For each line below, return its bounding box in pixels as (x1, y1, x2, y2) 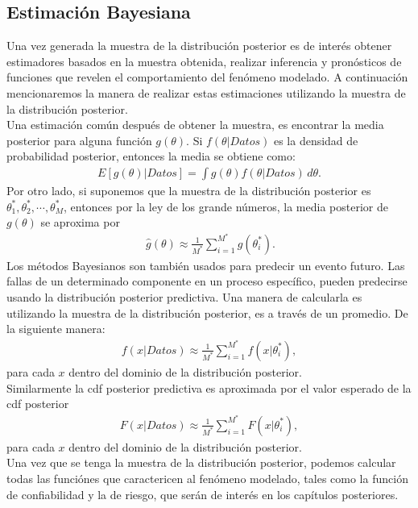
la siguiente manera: (6, 320, 106, 337)
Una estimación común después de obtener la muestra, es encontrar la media (6, 116, 384, 133)
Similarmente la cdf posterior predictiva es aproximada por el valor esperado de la (6, 379, 412, 396)
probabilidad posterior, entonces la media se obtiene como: (6, 148, 296, 164)
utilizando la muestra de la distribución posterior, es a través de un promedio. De (6, 304, 408, 321)
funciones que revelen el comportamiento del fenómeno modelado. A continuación (6, 69, 408, 85)
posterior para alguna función (6, 131, 152, 148)
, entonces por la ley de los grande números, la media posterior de (63, 198, 388, 214)
